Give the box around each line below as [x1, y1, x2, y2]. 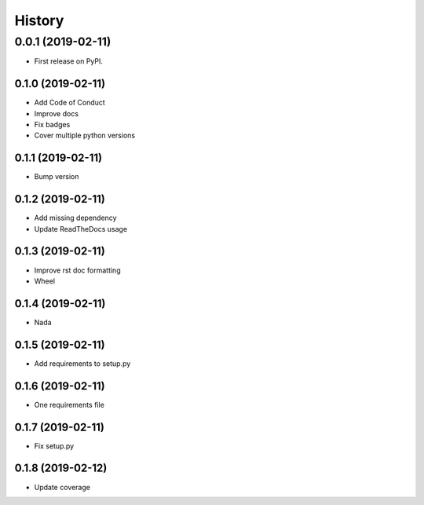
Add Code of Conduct [34, 98, 105, 108]
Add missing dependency [34, 213, 117, 223]
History [14, 12, 64, 29]
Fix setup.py [34, 441, 75, 451]
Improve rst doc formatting [34, 265, 121, 275]
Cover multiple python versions [34, 130, 136, 141]
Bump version [34, 172, 79, 181]
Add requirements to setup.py [34, 358, 131, 368]
